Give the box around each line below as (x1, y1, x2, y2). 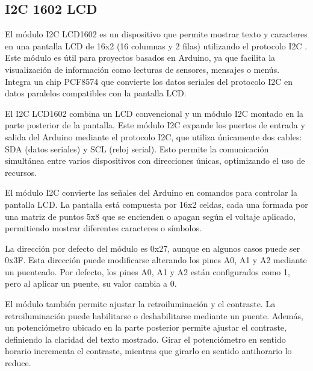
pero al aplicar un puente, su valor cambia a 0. (5, 277, 177, 290)
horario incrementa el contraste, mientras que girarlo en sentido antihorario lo (5, 344, 292, 357)
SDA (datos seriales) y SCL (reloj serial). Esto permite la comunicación (5, 142, 269, 155)
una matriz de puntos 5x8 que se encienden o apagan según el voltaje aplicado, (5, 210, 296, 222)
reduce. (5, 357, 31, 369)
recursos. (5, 166, 37, 178)
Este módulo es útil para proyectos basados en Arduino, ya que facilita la (5, 51, 276, 64)
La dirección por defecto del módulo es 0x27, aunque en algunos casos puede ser (5, 242, 300, 254)
